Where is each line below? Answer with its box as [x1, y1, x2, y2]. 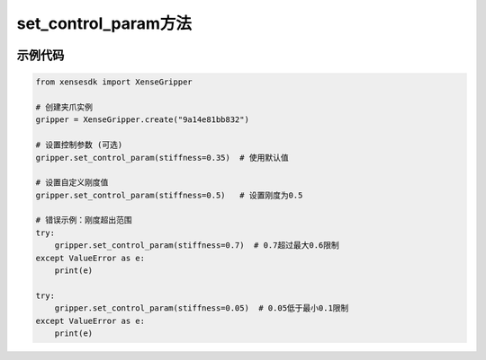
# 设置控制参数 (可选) [35, 140, 123, 150]
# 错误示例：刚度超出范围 [35, 215, 132, 225]
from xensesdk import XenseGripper [35, 77, 193, 87]
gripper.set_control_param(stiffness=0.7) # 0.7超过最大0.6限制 [54, 241, 339, 250]
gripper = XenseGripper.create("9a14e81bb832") [35, 115, 249, 125]
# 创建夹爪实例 [35, 101, 94, 112]
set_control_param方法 [16, 13, 193, 33]
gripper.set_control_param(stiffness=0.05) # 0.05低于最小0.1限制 [54, 303, 349, 313]
